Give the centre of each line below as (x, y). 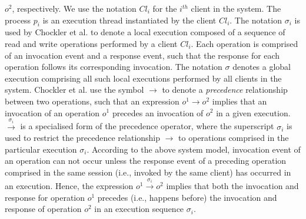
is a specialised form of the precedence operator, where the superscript (147, 126)
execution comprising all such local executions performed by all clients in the (143, 78)
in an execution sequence (139, 209)
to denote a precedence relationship (225, 90)
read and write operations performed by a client (91, 43)
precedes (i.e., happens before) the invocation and (187, 197)
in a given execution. (253, 112)
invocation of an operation (52, 112)
